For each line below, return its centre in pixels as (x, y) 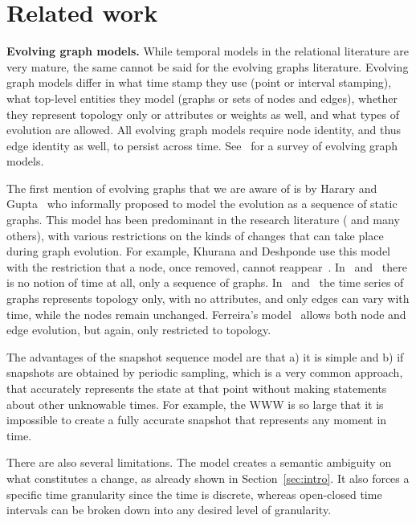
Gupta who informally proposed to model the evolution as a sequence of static (202, 204)
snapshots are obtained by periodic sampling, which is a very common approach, (205, 372)
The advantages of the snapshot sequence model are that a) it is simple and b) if (205, 356)
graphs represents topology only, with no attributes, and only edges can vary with (208, 298)
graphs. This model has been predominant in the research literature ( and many (203, 220)
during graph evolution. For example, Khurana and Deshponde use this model (199, 251)
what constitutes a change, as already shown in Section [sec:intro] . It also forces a (208, 478)
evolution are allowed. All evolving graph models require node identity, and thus (204, 130)
